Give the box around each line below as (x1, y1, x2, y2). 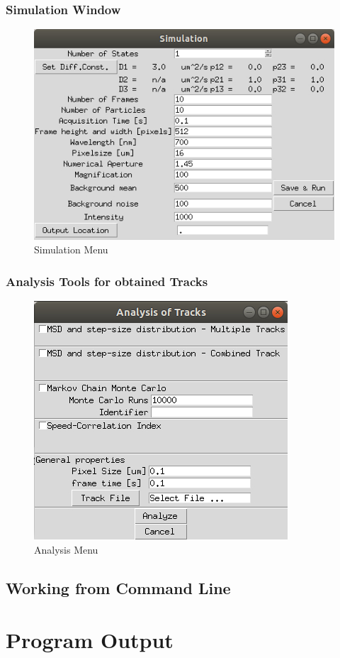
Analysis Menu (34, 542, 98, 556)
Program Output (6, 625, 174, 654)
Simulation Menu (34, 242, 108, 257)
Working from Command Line (6, 576, 231, 598)
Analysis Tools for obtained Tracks (6, 272, 208, 290)
